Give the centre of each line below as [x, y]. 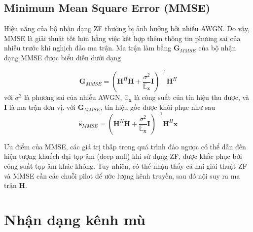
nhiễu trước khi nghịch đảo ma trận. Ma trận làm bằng [88, 48]
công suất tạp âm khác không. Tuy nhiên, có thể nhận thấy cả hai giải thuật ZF [126, 165]
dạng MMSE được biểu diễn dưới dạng [63, 57]
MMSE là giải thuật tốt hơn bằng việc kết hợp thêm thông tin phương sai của [122, 38]
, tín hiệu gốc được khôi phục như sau [158, 107]
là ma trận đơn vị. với [42, 107]
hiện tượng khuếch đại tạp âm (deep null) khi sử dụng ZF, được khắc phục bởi [123, 156]
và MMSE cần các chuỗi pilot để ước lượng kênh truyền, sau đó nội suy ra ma [122, 175]
